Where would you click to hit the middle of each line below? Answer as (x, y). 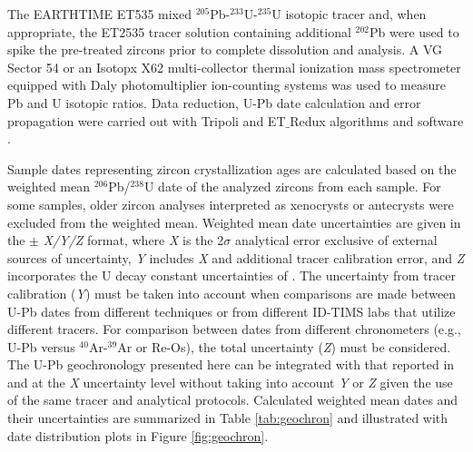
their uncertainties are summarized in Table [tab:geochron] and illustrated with (228, 418)
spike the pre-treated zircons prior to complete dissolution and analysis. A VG (225, 49)
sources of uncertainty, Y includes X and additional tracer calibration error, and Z (236, 257)
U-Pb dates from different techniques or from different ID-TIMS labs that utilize (232, 311)
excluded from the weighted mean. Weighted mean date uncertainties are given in (234, 222)
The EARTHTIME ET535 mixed (99, 14)
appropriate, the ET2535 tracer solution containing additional (179, 31)
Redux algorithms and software (377, 120)
